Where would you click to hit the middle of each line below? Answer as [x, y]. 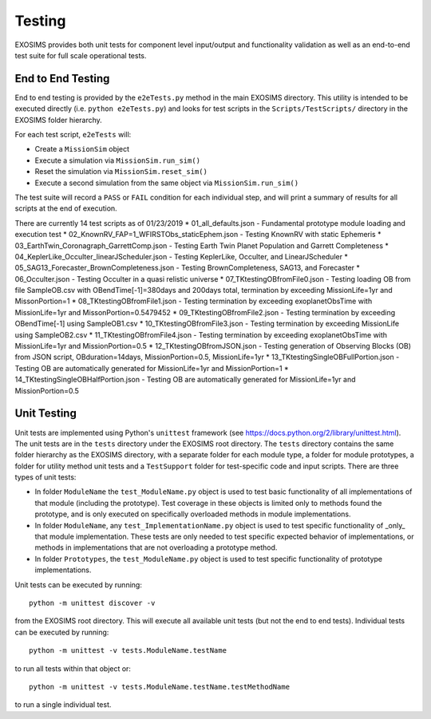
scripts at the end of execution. [66, 208]
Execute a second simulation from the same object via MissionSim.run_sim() [167, 183]
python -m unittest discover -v [92, 603]
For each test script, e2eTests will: [73, 135]
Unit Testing [46, 414]
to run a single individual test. [63, 705]
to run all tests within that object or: [73, 668]
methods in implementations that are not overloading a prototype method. [156, 547]
